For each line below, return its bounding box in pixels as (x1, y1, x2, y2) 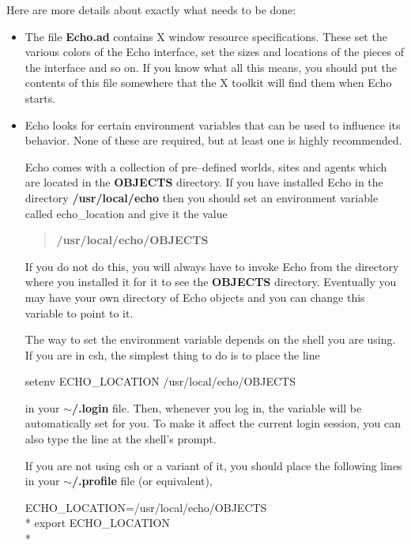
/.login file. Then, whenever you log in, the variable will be (71, 399, 362, 416)
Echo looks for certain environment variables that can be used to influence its (25, 116, 401, 133)
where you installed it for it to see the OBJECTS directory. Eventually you (25, 273, 397, 290)
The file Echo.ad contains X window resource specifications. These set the (25, 28, 387, 44)
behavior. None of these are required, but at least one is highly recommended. (25, 132, 402, 149)
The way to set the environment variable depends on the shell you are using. (25, 331, 396, 348)
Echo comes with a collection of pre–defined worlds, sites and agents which (25, 158, 387, 175)
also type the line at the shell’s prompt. (25, 431, 217, 447)
